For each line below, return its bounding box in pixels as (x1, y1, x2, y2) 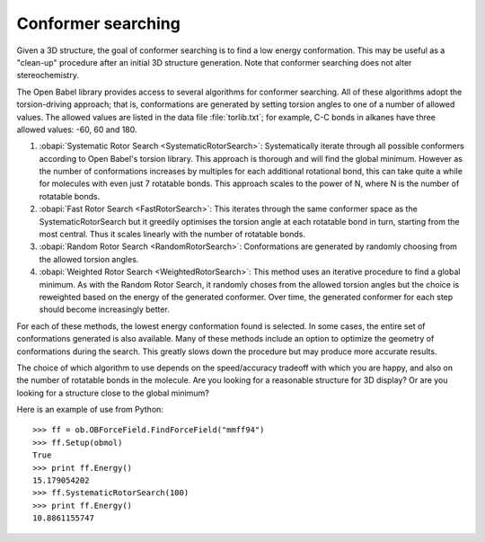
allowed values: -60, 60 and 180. (16, 124, 138, 135)
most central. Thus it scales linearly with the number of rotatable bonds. (39, 229, 305, 240)
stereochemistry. (16, 70, 80, 81)
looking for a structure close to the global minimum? (16, 387, 210, 398)
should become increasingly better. (39, 304, 170, 315)
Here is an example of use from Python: (16, 404, 163, 415)
